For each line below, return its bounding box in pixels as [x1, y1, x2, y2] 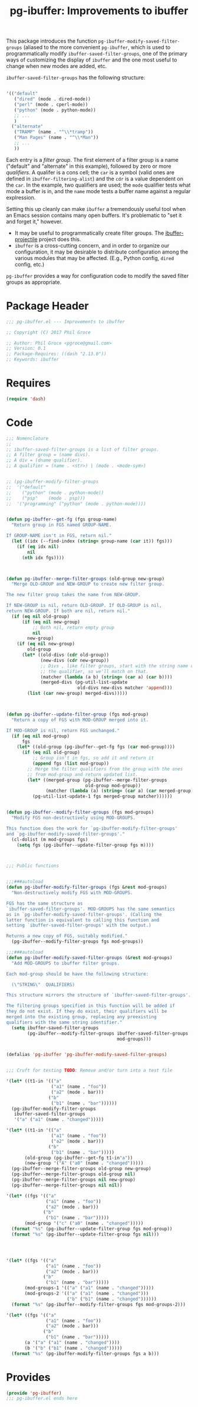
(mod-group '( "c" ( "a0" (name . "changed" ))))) [24, 1220, 144, 1227]
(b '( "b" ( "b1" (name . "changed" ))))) [24, 1345, 123, 1351]
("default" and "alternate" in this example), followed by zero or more [6, 163, 172, 170]
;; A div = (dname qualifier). [6, 457, 83, 463]
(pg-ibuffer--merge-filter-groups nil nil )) [11, 1182, 123, 1188]
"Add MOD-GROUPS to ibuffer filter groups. [11, 960, 120, 966]
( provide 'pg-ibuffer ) [6, 1390, 62, 1396]
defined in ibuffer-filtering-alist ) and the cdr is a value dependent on [6, 175, 184, 182]
